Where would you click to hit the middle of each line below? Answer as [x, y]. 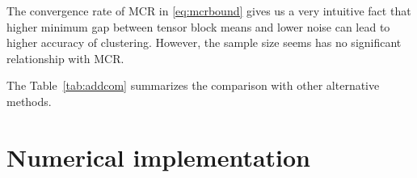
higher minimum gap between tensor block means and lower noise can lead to [198, 26]
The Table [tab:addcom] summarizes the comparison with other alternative [193, 85]
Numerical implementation [159, 157]
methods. [29, 101]
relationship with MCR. [65, 58]
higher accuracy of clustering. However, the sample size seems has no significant [204, 42]
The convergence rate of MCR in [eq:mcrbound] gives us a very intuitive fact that [209, 11]
